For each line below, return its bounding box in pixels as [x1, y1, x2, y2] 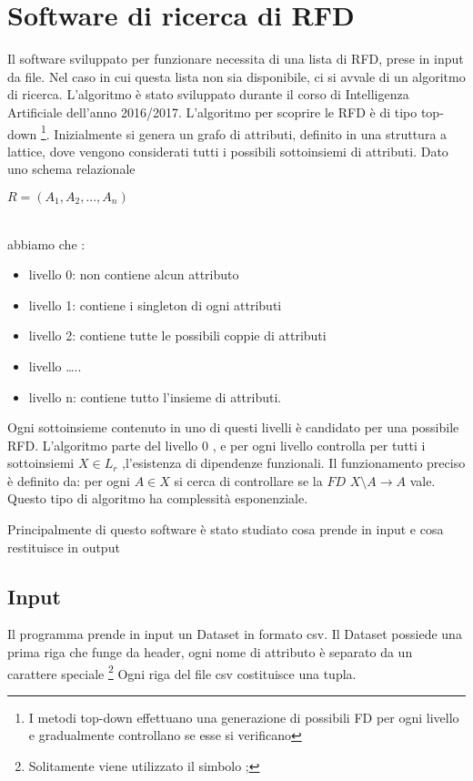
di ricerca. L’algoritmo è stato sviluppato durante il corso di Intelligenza [7, 85, 409, 104]
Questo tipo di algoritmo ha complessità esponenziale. [7, 489, 308, 508]
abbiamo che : [7, 234, 86, 253]
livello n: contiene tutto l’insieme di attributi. [28, 387, 282, 406]
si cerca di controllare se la [174, 471, 323, 490]
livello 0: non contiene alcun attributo [28, 265, 239, 284]
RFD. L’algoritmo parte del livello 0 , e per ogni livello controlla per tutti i [7, 435, 426, 454]
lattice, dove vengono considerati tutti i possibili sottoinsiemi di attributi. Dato [7, 141, 448, 160]
